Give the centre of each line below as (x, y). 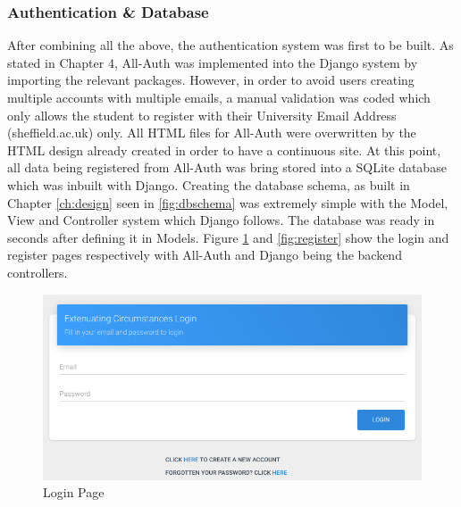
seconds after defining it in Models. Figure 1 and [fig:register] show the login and (228, 237)
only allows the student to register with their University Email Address (202, 115)
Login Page (74, 492)
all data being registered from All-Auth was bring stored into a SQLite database (227, 167)
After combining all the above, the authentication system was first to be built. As (230, 45)
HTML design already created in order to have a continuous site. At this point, (224, 150)
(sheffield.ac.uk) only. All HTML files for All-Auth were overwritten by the (212, 133)
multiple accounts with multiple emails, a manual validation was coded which (219, 97)
